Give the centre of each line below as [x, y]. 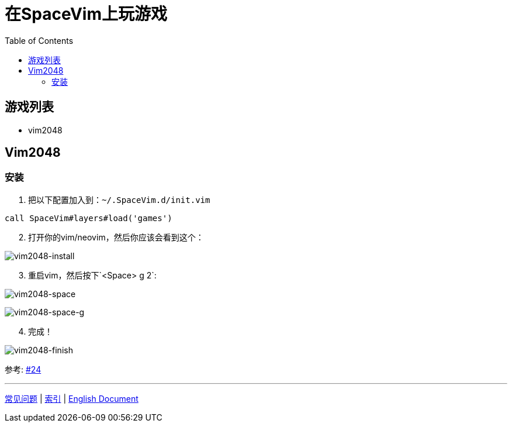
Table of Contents [39, 40]
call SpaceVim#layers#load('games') [89, 218]
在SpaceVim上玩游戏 [86, 14]
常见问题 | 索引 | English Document [72, 398]
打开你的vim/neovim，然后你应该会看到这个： [116, 237]
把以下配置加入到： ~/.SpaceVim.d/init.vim [119, 199]
